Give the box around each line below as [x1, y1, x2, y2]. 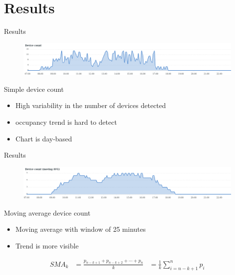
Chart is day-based [15, 133, 72, 143]
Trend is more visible [15, 240, 79, 250]
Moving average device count [4, 207, 91, 218]
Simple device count [4, 83, 64, 94]
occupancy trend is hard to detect [15, 116, 117, 127]
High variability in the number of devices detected [15, 100, 166, 110]
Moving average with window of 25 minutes [15, 224, 146, 234]
